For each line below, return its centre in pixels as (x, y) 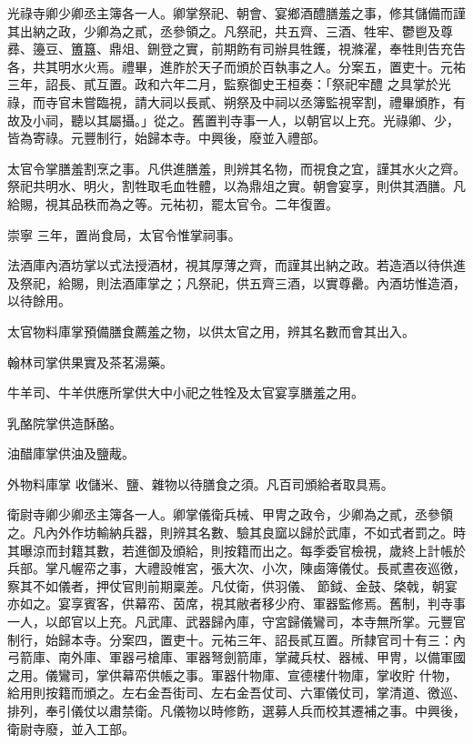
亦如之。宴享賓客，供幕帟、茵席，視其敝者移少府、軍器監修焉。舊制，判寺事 (236, 603)
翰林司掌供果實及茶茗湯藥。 (90, 362)
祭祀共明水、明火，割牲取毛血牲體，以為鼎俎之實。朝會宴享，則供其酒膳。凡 (236, 186)
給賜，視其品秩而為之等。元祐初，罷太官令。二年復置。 (173, 203)
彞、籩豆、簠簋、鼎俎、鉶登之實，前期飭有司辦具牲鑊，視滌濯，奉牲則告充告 (236, 49)
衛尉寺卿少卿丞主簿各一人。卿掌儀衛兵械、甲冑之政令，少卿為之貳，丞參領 (230, 514)
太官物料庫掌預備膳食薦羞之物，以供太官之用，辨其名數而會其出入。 (211, 331)
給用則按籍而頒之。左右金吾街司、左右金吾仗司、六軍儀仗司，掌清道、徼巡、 (236, 693)
